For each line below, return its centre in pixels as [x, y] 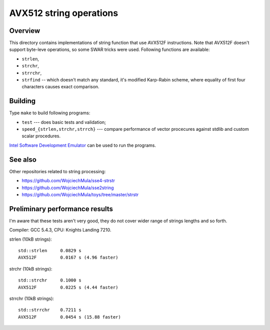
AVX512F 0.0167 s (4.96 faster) [68, 258]
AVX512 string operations [64, 13]
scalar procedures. [41, 136]
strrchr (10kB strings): [32, 298]
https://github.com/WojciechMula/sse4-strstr [68, 181]
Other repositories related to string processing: [57, 171]
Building [22, 101]
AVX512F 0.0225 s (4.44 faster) [68, 287]
